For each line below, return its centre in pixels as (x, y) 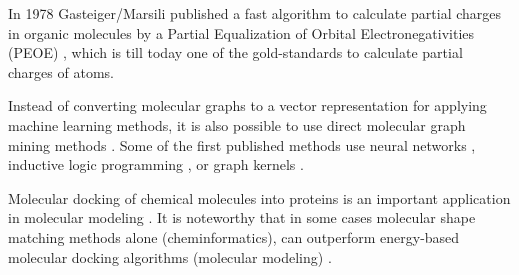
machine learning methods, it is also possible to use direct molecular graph (237, 124)
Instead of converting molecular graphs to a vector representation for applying (247, 105)
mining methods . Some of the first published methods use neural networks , (242, 144)
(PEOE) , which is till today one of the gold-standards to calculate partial (235, 52)
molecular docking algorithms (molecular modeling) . (170, 256)
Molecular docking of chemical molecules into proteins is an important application (259, 197)
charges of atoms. (61, 71)
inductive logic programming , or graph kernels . (156, 164)
